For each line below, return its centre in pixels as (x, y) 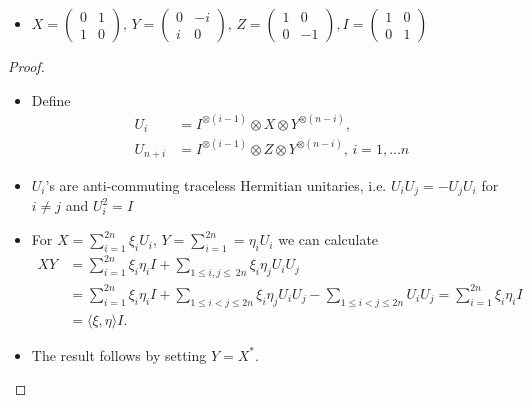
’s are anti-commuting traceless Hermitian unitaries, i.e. (216, 185)
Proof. (26, 66)
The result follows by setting (119, 354)
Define (51, 99)
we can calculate (328, 239)
